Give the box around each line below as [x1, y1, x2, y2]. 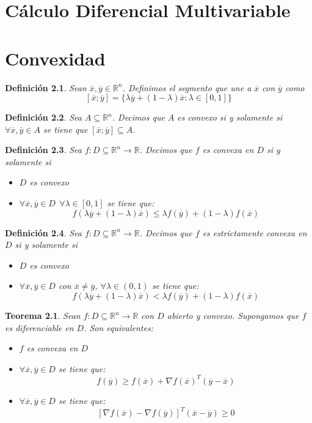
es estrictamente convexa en [202, 226, 307, 239]
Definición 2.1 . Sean [5, 81, 87, 94]
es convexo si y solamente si [177, 111, 283, 124]
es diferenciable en [5, 321, 74, 334]
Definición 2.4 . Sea [5, 226, 82, 239]
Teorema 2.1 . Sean [5, 309, 81, 322]
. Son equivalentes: [84, 321, 153, 334]
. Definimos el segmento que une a [122, 81, 252, 94]
